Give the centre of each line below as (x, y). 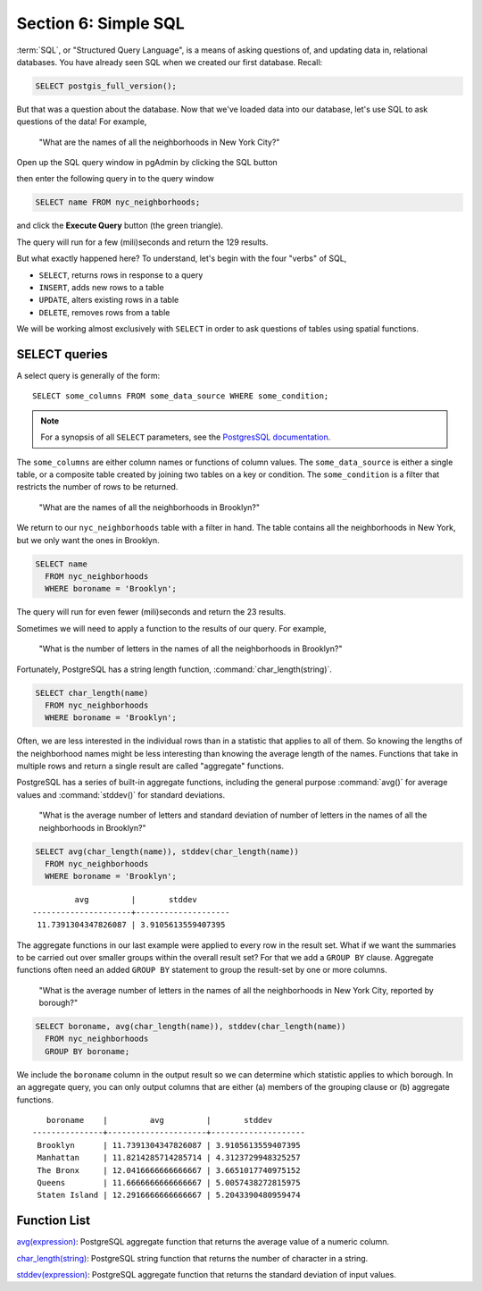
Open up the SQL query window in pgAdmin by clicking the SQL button (147, 163)
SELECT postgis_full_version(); (106, 86)
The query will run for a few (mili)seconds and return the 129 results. (142, 242)
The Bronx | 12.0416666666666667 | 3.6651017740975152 (169, 1170)
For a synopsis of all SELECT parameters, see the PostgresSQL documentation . (186, 437)
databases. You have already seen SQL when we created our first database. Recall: (170, 62)
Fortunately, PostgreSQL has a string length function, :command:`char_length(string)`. (174, 669)
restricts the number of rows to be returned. (97, 487)
